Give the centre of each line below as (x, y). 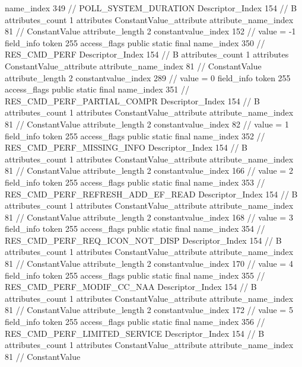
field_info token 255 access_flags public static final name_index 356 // (135, 322)
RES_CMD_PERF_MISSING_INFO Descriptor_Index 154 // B (126, 147)
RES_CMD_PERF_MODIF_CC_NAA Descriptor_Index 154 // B (131, 287)
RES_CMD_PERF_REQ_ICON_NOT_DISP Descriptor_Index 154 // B (143, 240)
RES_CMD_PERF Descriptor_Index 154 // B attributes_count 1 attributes (147, 54)
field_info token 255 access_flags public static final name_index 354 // (135, 229)
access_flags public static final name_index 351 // (97, 89)
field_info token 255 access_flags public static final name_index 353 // (135, 182)
